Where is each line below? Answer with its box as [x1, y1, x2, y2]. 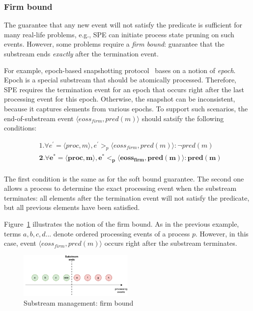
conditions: [4, 123, 37, 133]
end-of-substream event [4, 113, 74, 123]
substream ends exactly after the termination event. [4, 49, 159, 58]
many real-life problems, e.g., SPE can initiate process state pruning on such [4, 29, 234, 39]
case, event [4, 238, 36, 248]
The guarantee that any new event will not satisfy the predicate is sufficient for [4, 20, 242, 30]
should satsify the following [141, 113, 224, 123]
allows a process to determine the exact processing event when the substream [4, 183, 237, 193]
